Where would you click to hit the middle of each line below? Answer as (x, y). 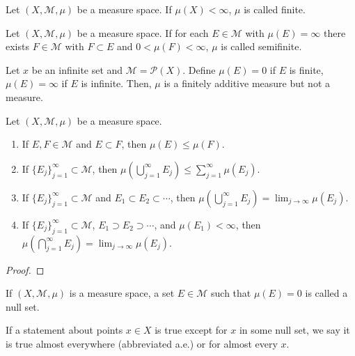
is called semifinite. (261, 46)
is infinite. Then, (116, 83)
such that (231, 293)
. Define (199, 69)
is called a (326, 293)
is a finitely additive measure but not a (247, 83)
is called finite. (275, 9)
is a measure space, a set (122, 293)
